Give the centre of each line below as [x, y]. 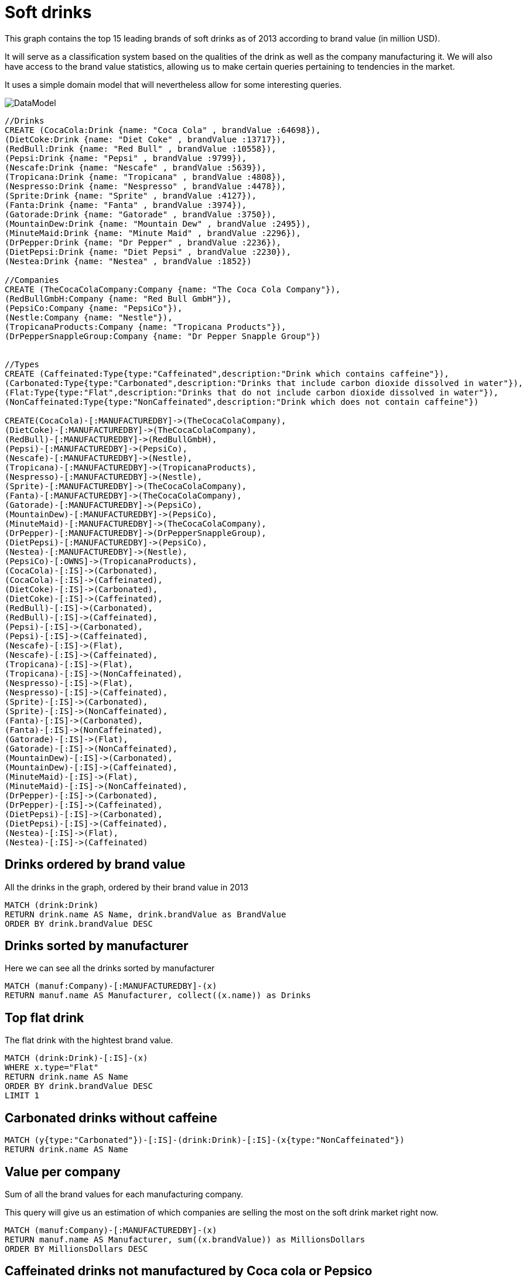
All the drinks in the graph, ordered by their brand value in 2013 [127, 887]
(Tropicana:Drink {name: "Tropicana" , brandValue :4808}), [146, 177]
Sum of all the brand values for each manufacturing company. [124, 1194]
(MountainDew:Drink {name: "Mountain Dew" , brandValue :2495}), [158, 223]
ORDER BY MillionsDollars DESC [76, 1249]
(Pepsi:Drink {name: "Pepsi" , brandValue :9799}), [126, 158]
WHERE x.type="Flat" [52, 1068]
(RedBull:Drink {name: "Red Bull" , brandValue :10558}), [141, 148]
